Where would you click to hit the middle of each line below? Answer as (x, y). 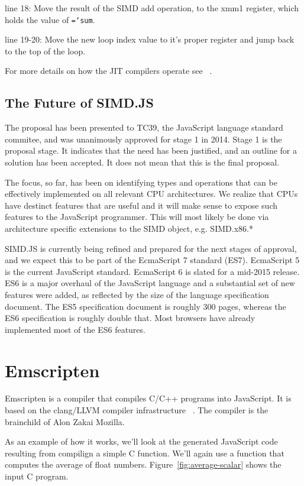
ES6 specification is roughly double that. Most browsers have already (130, 318)
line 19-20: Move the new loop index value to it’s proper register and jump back (150, 39)
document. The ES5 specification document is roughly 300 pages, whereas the (145, 306)
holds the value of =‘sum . (50, 19)
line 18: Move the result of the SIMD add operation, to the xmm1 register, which (152, 8)
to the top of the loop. (45, 51)
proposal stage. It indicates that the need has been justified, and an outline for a (151, 150)
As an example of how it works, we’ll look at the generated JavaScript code (141, 441)
